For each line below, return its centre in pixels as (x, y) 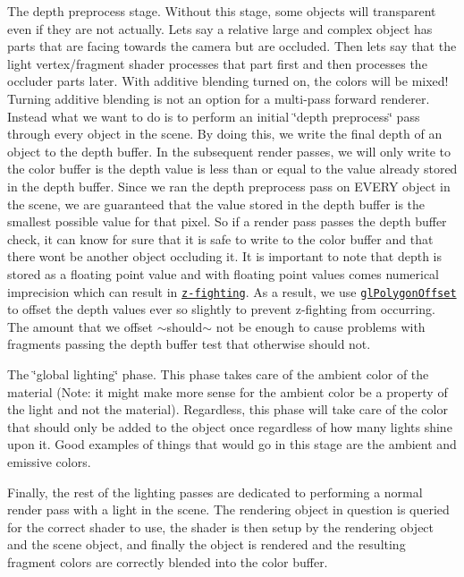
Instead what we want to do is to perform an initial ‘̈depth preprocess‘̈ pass (214, 116)
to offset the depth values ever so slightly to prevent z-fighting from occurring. (221, 309)
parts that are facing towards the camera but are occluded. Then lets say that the (232, 46)
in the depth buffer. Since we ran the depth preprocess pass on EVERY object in (229, 186)
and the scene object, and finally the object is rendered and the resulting (207, 544)
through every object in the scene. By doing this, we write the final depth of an (225, 134)
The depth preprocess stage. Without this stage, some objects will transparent (222, 11)
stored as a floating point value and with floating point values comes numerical (223, 273)
